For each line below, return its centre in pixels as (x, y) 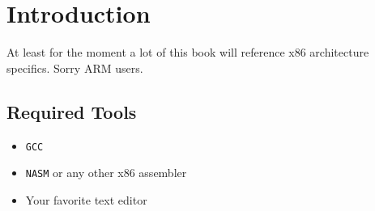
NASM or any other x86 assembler (106, 173)
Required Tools (72, 111)
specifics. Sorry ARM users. (75, 68)
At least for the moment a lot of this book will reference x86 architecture (188, 52)
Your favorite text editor (86, 199)
